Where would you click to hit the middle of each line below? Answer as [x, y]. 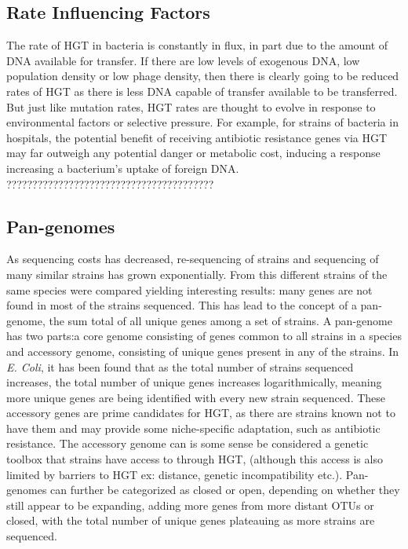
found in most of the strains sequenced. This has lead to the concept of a [182, 305]
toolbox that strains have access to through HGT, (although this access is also [195, 459]
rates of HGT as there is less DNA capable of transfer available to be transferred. [202, 91]
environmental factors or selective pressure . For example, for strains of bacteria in [202, 122]
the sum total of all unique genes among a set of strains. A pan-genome [220, 320]
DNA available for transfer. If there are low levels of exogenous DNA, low [183, 60]
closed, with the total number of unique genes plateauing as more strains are [191, 520]
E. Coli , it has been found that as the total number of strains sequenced [180, 366]
